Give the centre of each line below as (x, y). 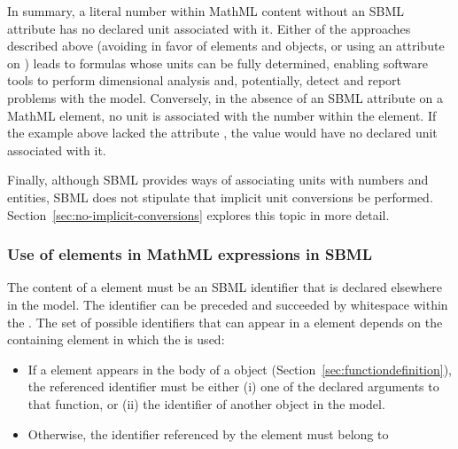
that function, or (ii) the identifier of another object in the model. (206, 403)
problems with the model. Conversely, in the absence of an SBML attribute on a (225, 97)
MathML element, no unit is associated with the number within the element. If (222, 115)
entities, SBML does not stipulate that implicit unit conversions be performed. (220, 197)
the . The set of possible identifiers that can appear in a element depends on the (225, 322)
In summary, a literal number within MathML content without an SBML (206, 11)
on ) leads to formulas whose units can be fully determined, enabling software (217, 63)
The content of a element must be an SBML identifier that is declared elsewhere (225, 287)
